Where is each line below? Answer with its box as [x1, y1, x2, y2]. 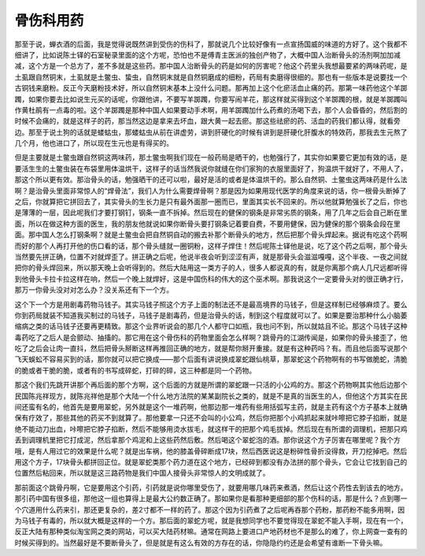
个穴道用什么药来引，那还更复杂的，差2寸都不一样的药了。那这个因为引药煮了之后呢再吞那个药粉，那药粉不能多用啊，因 [14, 505, 405, 514]
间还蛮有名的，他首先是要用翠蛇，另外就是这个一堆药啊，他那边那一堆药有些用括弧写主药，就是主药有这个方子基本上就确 [14, 402, 408, 412]
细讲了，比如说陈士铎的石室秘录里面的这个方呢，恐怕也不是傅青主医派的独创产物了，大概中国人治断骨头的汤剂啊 [14, 50, 380, 59]
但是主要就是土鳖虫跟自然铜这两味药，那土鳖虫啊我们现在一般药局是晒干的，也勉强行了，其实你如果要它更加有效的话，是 [14, 153, 408, 162]
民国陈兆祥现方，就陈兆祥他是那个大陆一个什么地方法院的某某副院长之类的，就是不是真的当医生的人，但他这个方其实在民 [14, 391, 408, 401]
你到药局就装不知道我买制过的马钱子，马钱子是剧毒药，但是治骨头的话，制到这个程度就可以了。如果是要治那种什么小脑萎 [14, 310, 408, 320]
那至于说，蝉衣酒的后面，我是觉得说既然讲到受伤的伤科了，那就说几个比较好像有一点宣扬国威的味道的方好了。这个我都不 [14, 39, 408, 49]
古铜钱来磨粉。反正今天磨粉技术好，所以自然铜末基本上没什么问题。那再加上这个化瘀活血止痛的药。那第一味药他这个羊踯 [14, 83, 408, 93]
